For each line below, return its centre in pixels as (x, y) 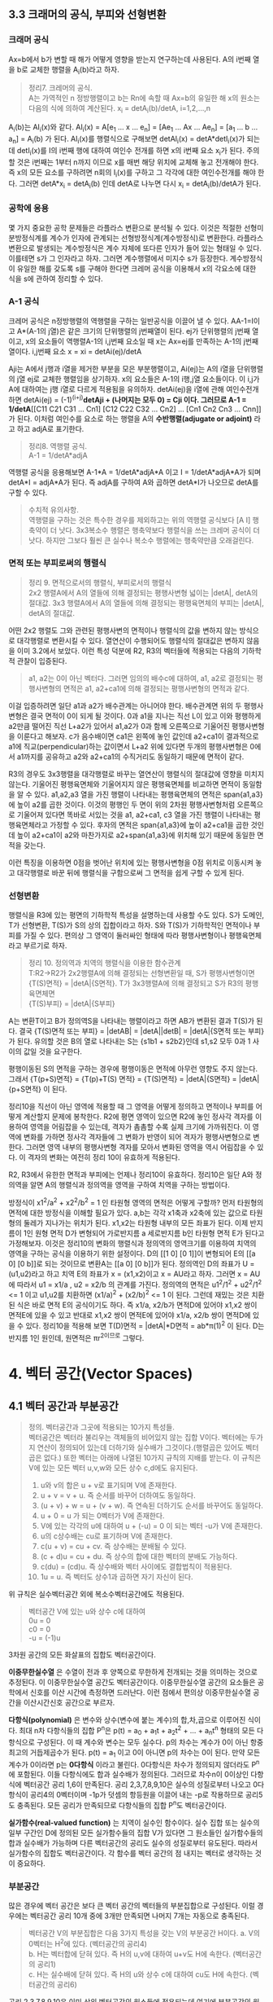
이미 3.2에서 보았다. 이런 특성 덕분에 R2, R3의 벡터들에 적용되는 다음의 (128, 651)
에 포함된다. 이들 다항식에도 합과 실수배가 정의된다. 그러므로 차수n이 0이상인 (129, 1775)
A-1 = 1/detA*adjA (58, 455)
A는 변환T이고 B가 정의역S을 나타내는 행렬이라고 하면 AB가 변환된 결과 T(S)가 (131, 1021)
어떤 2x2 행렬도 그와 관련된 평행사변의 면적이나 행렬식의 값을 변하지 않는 (123, 630)
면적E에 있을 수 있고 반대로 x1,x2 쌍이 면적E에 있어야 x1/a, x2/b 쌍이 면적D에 (130, 1315)
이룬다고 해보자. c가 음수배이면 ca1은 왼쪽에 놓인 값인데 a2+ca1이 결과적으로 (138, 736)
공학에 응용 (29, 209)
